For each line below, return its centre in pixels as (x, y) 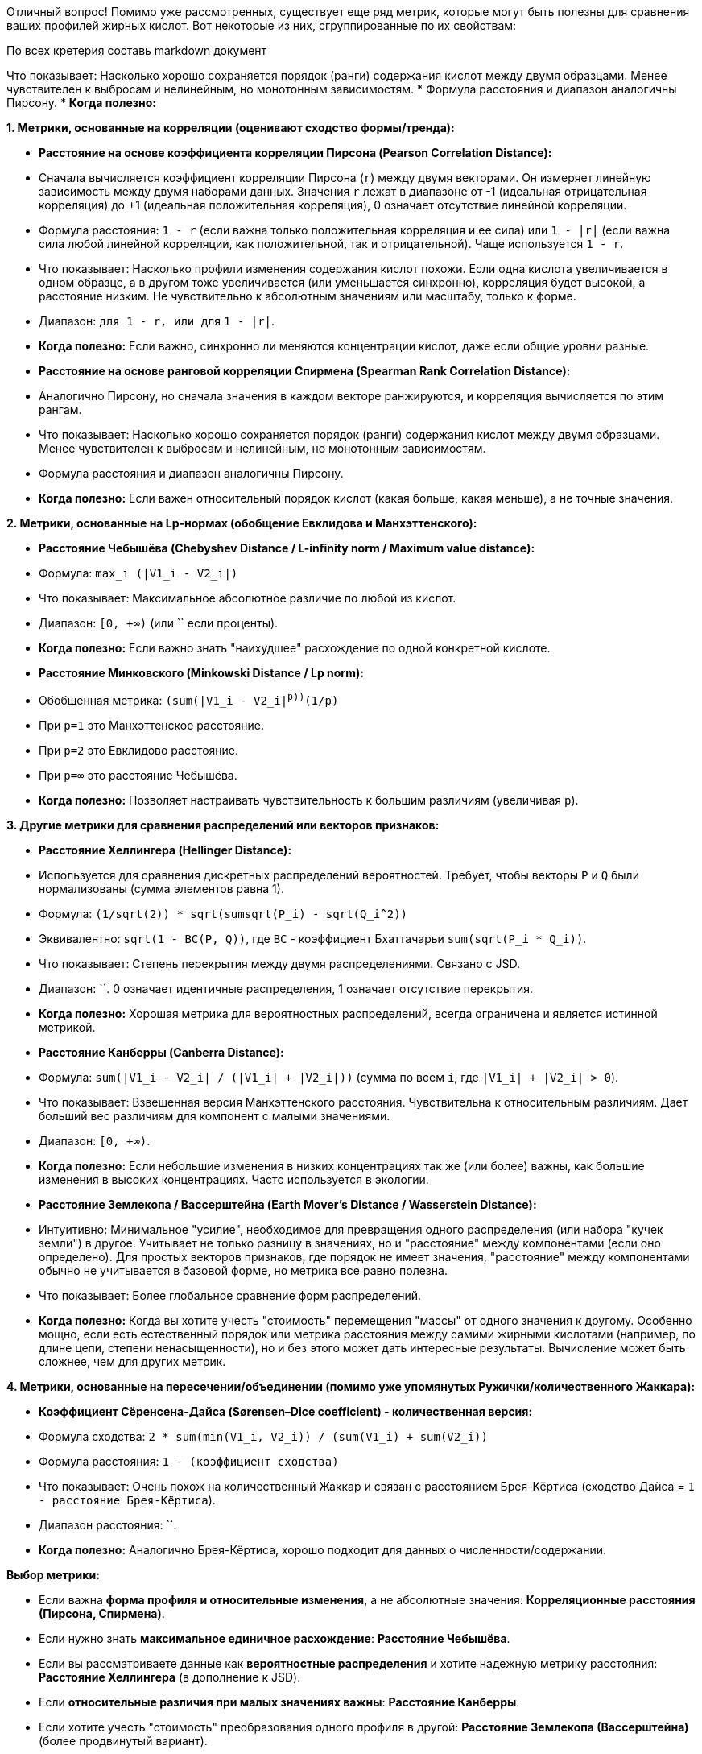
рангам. (60, 410)
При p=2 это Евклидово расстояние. (139, 750)
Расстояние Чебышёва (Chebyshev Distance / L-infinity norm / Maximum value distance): (287, 548)
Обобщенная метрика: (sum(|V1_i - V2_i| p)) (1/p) (189, 699)
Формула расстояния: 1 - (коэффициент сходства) (189, 1461)
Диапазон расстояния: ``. (108, 1524)
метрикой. (67, 1027)
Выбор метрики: (53, 1574)
